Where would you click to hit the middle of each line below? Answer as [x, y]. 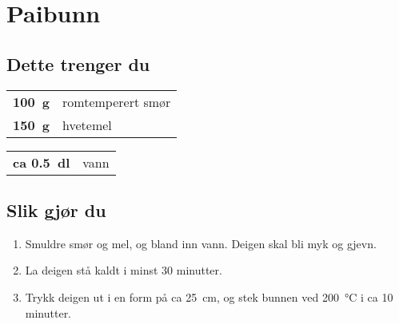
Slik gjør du [56, 209]
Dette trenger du [78, 63]
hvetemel [87, 124]
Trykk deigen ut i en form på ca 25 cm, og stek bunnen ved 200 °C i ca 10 [209, 296]
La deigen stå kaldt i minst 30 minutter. [124, 270]
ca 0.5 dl [42, 162]
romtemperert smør [117, 101]
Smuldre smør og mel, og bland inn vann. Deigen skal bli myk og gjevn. [201, 243]
